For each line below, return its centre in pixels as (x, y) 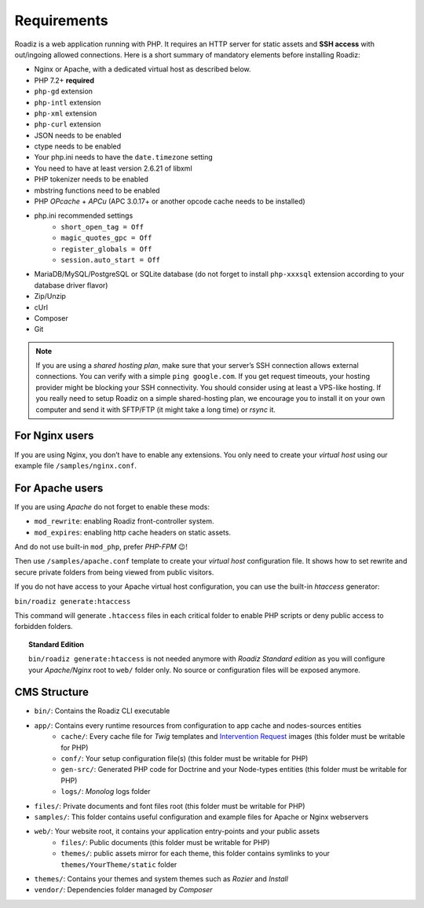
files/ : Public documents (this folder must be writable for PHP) (165, 842)
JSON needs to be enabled (78, 135)
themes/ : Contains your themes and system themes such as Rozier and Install (161, 879)
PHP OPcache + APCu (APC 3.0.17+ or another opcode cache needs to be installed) (170, 201)
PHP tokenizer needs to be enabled (91, 179)
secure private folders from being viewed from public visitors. (114, 572)
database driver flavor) (71, 285)
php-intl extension (68, 102)
